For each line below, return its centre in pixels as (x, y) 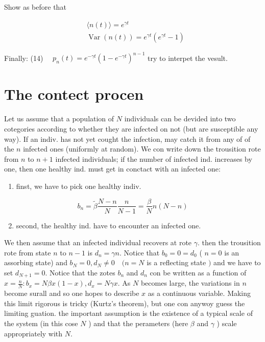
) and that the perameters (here (138, 323)
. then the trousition (229, 242)
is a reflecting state (176, 262)
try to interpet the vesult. (188, 58)
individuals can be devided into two (180, 119)
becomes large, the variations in (190, 283)
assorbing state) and (36, 262)
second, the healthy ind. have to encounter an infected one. (109, 225)
